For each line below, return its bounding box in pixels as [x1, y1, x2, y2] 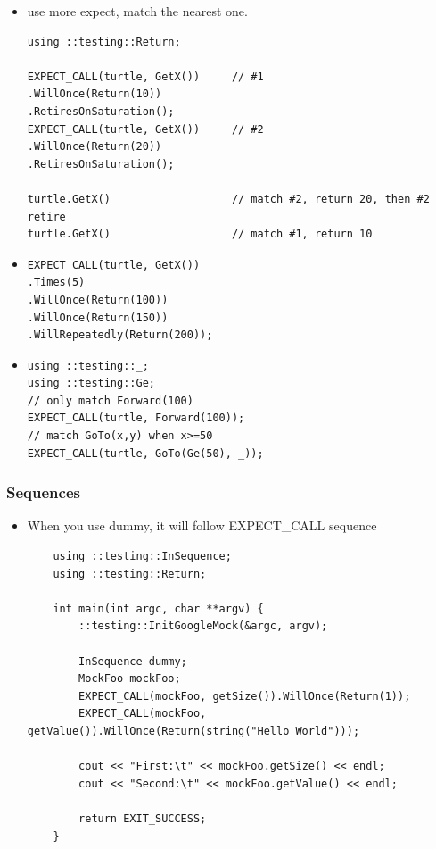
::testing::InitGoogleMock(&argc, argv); [78, 620, 328, 633]
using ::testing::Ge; [27, 377, 155, 390]
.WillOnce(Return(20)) [27, 140, 162, 154]
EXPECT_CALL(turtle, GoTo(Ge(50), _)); [27, 446, 264, 460]
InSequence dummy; [78, 654, 187, 668]
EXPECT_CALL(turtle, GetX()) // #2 [27, 122, 264, 136]
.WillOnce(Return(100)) [27, 293, 169, 306]
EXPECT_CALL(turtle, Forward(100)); [27, 412, 245, 425]
